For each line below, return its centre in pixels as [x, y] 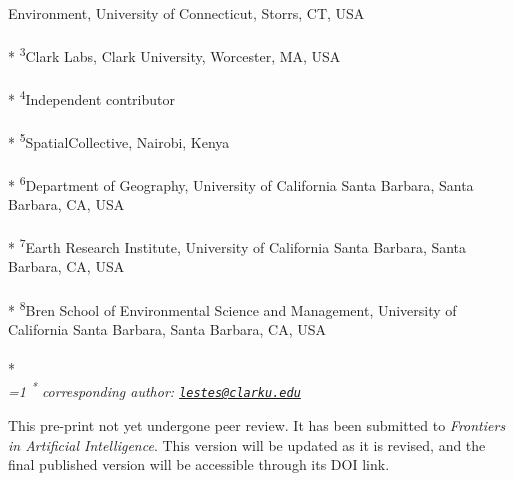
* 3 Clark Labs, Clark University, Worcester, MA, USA [174, 54]
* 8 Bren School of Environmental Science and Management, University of [232, 308]
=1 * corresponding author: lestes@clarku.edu [154, 390]
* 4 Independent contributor [91, 97]
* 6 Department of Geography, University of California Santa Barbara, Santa [241, 183]
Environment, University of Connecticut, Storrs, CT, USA [186, 13]
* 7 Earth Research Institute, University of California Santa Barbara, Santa [237, 245]
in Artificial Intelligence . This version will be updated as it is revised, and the [247, 444]
